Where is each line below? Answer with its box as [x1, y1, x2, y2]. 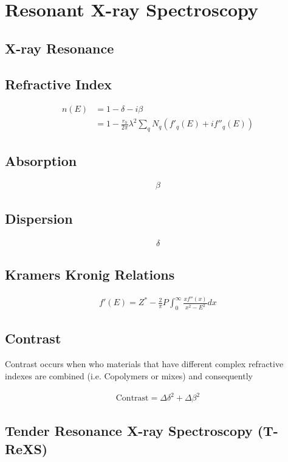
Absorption [5, 151, 77, 170]
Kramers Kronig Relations [5, 265, 175, 284]
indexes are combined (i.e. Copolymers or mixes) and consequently [5, 369, 253, 382]
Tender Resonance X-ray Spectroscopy [5, 421, 253, 440]
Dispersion [5, 209, 73, 227]
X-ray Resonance [5, 38, 114, 57]
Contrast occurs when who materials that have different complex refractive [5, 357, 284, 370]
